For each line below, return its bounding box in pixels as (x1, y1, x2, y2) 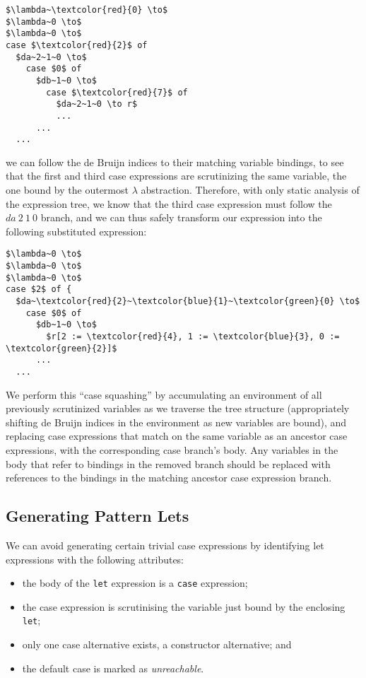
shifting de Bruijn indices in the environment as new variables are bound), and (6, 414, 347, 429)
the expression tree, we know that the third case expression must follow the (6, 196, 332, 211)
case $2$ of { (6, 284, 72, 295)
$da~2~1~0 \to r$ (56, 99, 138, 110)
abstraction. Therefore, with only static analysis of (141, 182, 360, 197)
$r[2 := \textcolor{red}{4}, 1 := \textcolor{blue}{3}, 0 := (46, 332, 340, 342)
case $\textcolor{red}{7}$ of (46, 87, 188, 98)
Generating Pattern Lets (6, 505, 189, 527)
